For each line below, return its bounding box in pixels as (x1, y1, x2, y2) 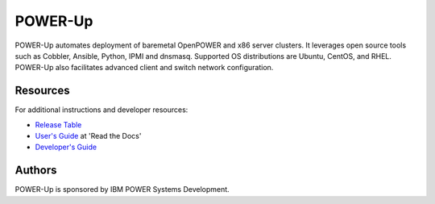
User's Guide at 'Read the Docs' (35, 131, 142, 141)
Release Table (35, 119, 82, 129)
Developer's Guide (35, 142, 97, 152)
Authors (14, 164, 57, 177)
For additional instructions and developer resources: (14, 105, 188, 114)
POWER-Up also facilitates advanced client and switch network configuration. (14, 63, 274, 73)
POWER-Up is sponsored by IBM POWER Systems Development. (14, 185, 230, 194)
